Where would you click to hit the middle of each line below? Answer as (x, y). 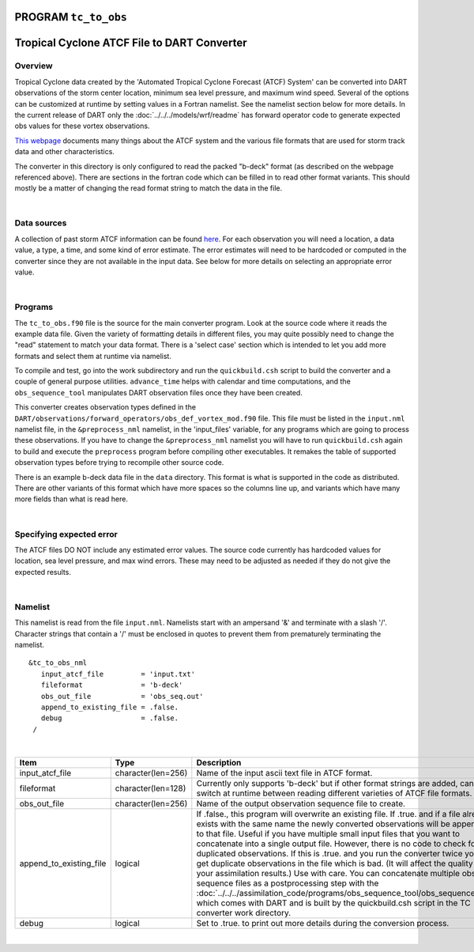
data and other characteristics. (64, 152)
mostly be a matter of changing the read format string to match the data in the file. (149, 188)
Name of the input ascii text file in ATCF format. (284, 773)
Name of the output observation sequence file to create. (301, 803)
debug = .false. (110, 718)
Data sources (41, 223)
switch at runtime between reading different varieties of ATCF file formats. (334, 793)
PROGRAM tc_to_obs (71, 17)
